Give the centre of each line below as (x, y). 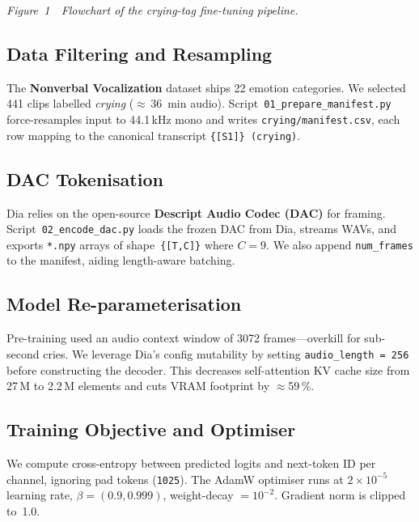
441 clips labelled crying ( (70, 103)
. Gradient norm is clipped (340, 495)
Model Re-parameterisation (124, 304)
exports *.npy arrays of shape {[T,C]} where (120, 244)
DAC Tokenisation (85, 178)
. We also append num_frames (340, 244)
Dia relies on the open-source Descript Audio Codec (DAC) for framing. (196, 212)
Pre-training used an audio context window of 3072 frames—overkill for (184, 338)
